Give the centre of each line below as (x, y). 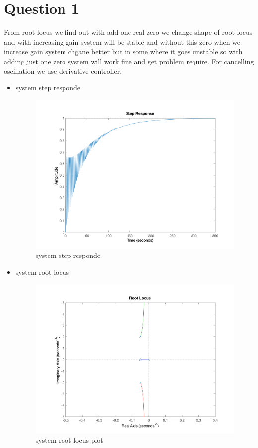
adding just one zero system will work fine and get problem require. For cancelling (129, 61)
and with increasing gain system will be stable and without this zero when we (122, 41)
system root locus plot (69, 440)
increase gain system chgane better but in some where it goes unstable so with (123, 51)
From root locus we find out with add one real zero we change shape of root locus (128, 32)
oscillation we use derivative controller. (63, 71)
